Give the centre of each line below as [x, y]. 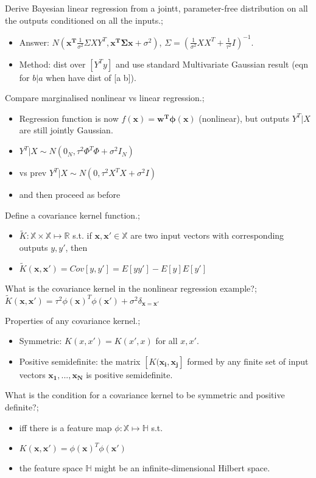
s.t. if [82, 235]
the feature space [51, 468]
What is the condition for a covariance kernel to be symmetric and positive [145, 395]
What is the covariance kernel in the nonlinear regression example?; [131, 288]
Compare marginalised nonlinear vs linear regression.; [105, 98]
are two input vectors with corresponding [207, 235]
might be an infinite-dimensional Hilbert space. [182, 468]
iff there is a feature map [65, 427]
